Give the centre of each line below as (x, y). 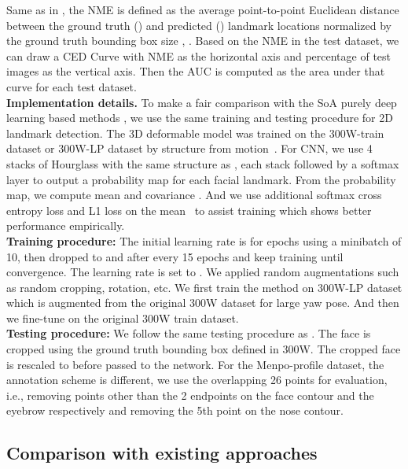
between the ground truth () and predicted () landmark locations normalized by (199, 25)
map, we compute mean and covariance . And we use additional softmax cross (194, 195)
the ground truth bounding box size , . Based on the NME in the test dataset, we (203, 41)
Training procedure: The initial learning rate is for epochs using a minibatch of (204, 240)
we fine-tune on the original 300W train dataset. (123, 318)
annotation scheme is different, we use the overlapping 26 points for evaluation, (197, 380)
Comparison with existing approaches (162, 453)
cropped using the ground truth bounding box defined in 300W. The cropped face (204, 349)
